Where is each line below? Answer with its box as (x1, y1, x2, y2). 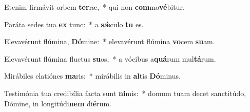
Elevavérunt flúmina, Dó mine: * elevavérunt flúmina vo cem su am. (4, 36, 215, 47)
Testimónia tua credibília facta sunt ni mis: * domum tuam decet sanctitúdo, (4, 87, 246, 98)
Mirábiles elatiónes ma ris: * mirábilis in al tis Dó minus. (4, 70, 181, 81)
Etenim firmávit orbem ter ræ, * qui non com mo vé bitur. (4, 2, 185, 12)
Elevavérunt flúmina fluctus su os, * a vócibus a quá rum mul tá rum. (4, 53, 216, 64)
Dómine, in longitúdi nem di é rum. (4, 98, 111, 108)
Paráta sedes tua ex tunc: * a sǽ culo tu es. (4, 18, 144, 29)
